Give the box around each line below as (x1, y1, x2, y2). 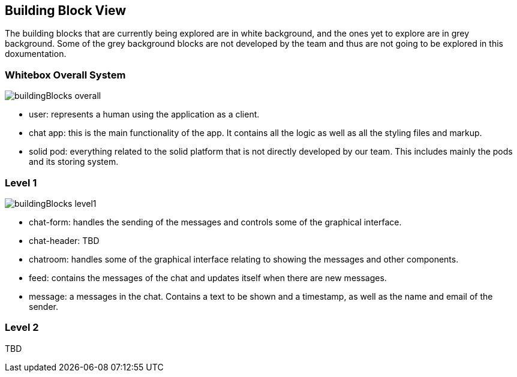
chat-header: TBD (29, 235, 100, 246)
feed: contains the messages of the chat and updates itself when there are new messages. (29, 272, 387, 283)
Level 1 (5, 176, 37, 189)
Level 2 (5, 321, 39, 334)
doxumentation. (5, 49, 67, 59)
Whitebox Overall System (5, 68, 126, 81)
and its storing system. (29, 156, 119, 167)
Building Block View (5, 3, 127, 18)
